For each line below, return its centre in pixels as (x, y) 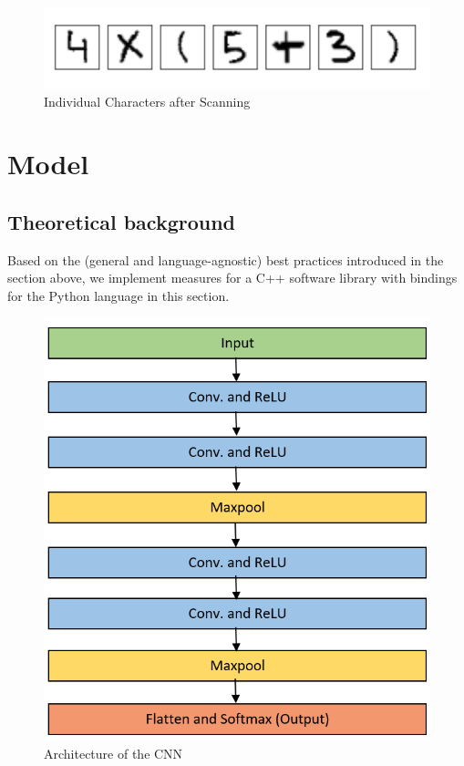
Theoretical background (122, 221)
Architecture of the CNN (113, 753)
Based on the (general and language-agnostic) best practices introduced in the (226, 259)
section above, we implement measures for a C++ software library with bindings (232, 278)
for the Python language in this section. (119, 295)
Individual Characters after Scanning (147, 101)
